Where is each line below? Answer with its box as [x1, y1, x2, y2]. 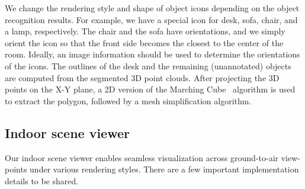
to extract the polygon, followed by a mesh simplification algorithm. [5, 94, 252, 107]
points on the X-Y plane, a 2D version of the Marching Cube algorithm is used [5, 83, 296, 95]
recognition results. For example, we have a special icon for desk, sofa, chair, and [5, 13, 298, 25]
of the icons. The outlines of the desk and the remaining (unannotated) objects [5, 59, 291, 72]
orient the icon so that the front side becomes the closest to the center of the [5, 36, 284, 49]
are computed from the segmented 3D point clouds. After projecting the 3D [5, 71, 280, 84]
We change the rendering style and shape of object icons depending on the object [5, 2, 300, 14]
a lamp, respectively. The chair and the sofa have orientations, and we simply [5, 25, 285, 37]
